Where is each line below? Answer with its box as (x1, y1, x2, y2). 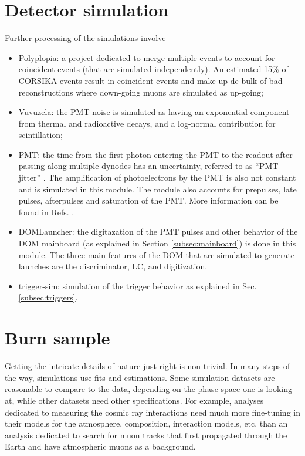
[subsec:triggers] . (18, 291, 78, 303)
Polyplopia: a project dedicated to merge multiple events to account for (18, 51, 275, 63)
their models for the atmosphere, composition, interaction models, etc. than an (5, 417, 288, 430)
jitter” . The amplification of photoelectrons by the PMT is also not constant (18, 171, 296, 184)
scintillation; (18, 129, 63, 141)
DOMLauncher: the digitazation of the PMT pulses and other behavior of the (18, 225, 298, 238)
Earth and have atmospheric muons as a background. (5, 440, 196, 452)
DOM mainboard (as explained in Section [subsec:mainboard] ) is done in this (18, 237, 296, 249)
